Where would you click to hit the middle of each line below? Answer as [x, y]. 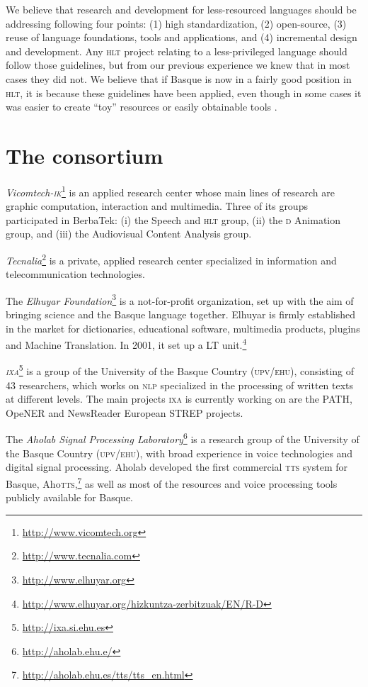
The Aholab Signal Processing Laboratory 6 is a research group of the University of [183, 438]
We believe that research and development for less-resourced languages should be [181, 9]
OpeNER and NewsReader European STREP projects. [125, 412]
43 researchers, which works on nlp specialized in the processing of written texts [180, 385]
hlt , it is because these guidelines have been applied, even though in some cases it [184, 93]
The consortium [85, 155]
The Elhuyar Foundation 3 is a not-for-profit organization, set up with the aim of [180, 299]
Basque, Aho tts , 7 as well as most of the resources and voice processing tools [172, 482]
